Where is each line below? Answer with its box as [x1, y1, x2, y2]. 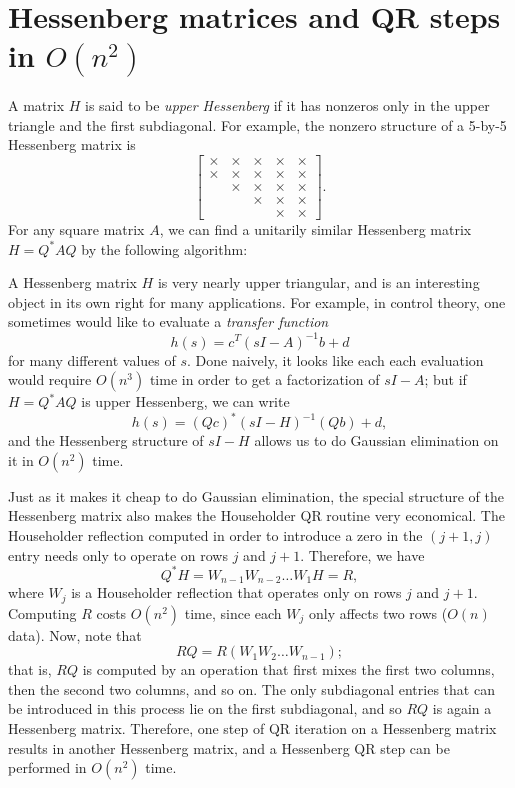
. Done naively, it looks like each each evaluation [187, 349, 484, 370]
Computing [8, 602, 77, 623]
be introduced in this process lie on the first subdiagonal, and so [8, 698, 402, 719]
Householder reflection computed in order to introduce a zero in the [8, 525, 423, 545]
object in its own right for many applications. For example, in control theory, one [8, 291, 506, 312]
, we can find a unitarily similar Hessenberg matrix [159, 219, 472, 240]
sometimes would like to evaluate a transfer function [8, 311, 329, 332]
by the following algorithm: [81, 238, 248, 259]
